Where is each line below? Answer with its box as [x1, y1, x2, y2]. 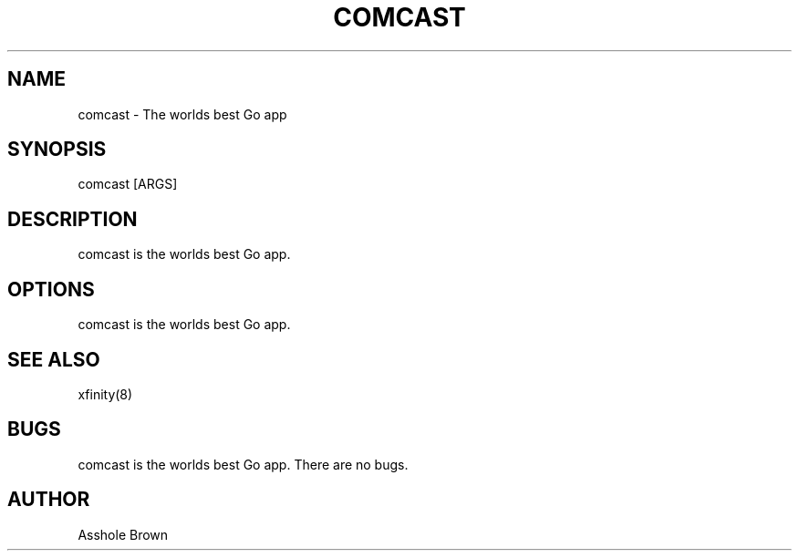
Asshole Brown [78, 526, 169, 542]
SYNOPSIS [7, 138, 107, 161]
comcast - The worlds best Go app [78, 106, 287, 122]
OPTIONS [7, 277, 95, 301]
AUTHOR [7, 488, 90, 511]
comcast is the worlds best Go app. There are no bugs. [78, 456, 409, 472]
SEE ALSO [7, 347, 100, 371]
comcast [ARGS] [78, 176, 178, 192]
